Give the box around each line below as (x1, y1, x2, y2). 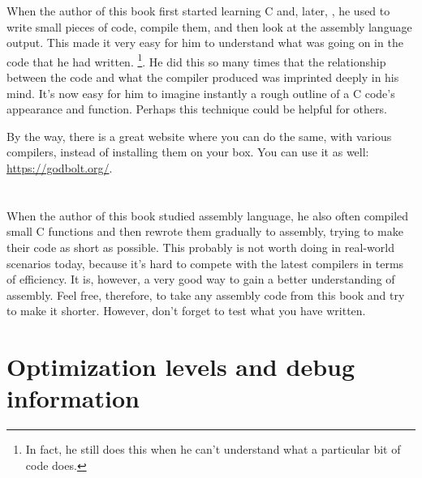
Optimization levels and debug (6, 350, 355, 383)
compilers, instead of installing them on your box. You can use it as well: (6, 143, 369, 160)
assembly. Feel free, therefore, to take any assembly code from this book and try (6, 286, 405, 303)
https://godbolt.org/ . (6, 160, 113, 176)
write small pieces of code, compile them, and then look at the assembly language (6, 18, 412, 35)
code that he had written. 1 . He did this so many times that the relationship (6, 50, 386, 70)
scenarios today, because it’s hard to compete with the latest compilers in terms (6, 254, 404, 271)
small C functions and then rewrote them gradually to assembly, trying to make (6, 223, 403, 240)
